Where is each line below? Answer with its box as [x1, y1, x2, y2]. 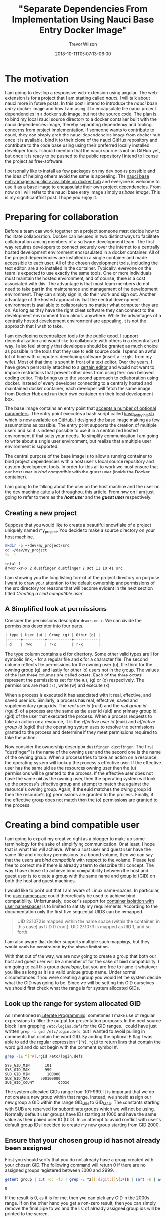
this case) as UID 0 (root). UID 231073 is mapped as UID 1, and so [17, 924, 151, 930]
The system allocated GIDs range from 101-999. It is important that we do [5, 1088, 154, 1095]
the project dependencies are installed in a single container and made [5, 254, 147, 260]
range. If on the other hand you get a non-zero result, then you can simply [5, 1200, 156, 1206]
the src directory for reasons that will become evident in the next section [5, 585, 153, 591]
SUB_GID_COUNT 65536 [5, 1080, 70, 1085]
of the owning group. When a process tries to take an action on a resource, [5, 754, 158, 760]
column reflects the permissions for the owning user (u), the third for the [5, 662, 153, 668]
